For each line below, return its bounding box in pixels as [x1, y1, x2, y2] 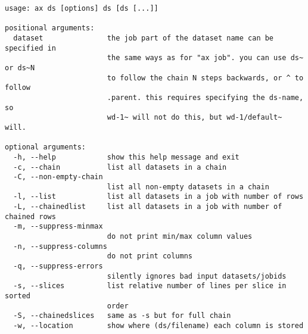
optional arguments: [5, 143, 86, 152]
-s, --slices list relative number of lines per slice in [13, 282, 287, 291]
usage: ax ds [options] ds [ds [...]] [5, 4, 158, 13]
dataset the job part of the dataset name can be [13, 33, 274, 42]
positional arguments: [5, 24, 95, 33]
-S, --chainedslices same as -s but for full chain [13, 311, 231, 320]
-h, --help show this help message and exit [13, 152, 239, 161]
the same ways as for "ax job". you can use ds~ [107, 54, 304, 63]
